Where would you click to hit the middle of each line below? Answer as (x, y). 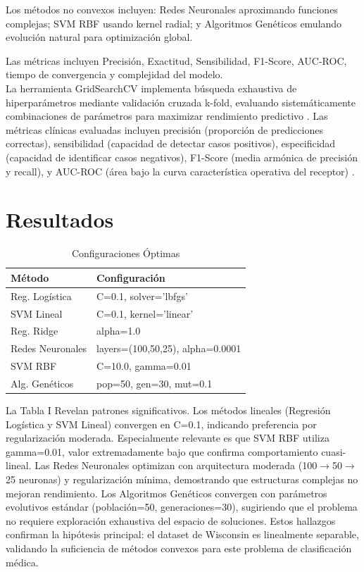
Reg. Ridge (34, 331)
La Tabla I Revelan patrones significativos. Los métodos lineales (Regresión (168, 410)
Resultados (60, 219)
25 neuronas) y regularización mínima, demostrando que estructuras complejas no (182, 479)
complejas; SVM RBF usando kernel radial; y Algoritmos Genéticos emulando (174, 23)
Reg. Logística (41, 296)
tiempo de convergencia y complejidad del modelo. (114, 74)
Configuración (131, 277)
